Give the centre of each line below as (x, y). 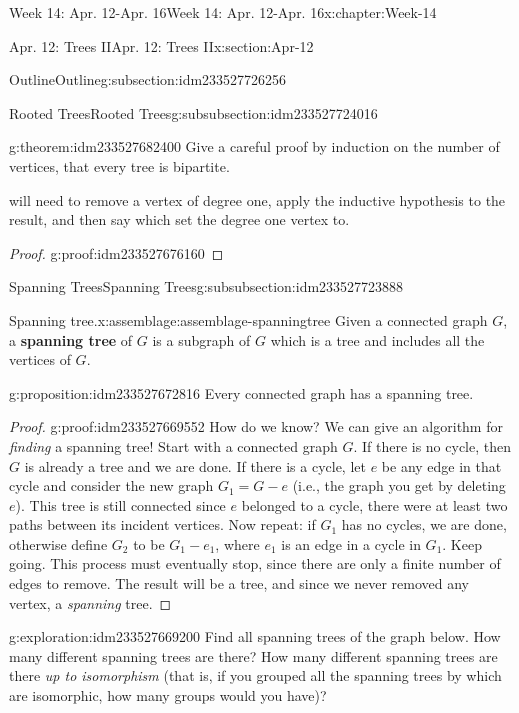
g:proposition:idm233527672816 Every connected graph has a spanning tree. (241, 392)
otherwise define (58, 543)
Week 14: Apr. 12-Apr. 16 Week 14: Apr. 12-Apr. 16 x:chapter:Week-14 (223, 12)
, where (237, 543)
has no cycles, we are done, (424, 524)
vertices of (40, 359)
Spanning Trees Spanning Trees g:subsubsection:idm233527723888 (206, 286)
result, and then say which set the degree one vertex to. (179, 219)
